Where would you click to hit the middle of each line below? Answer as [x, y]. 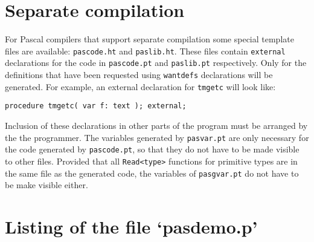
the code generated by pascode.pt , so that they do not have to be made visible [152, 149]
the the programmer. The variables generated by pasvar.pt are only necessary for [157, 137]
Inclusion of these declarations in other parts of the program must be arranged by [156, 125]
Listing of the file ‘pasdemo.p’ [131, 226]
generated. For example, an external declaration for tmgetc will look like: [140, 86]
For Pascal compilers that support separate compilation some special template [149, 39]
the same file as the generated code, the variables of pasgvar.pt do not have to [152, 173]
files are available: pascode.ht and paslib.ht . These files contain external [145, 51]
